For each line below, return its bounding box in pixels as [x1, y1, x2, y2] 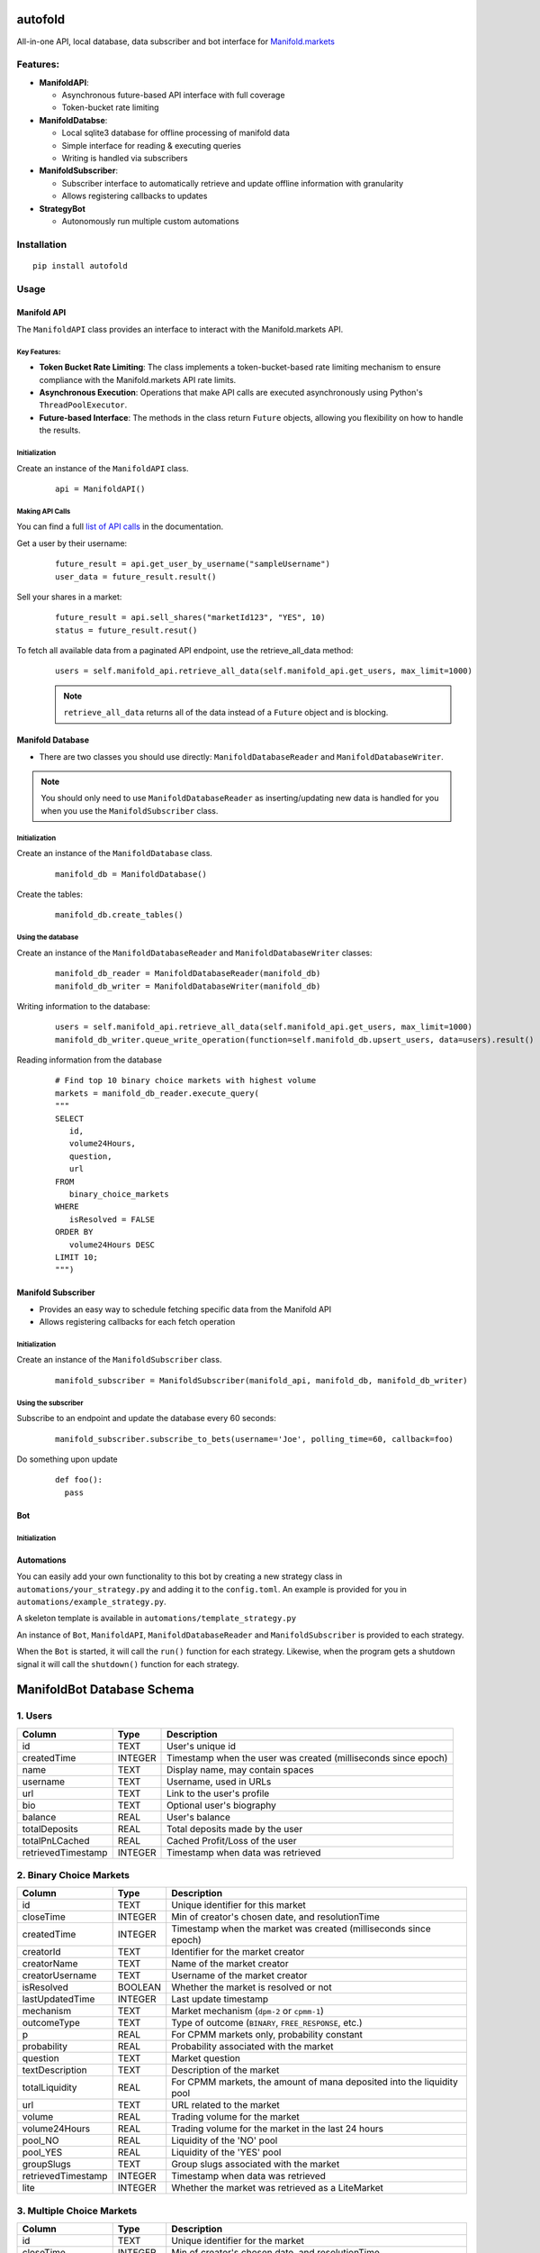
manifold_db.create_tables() [55, 910, 184, 920]
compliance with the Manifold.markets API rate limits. [39, 374, 237, 385]
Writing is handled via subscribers [61, 153, 188, 163]
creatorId [22, 1946, 62, 1958]
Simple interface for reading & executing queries [61, 140, 242, 151]
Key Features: [16, 347, 61, 356]
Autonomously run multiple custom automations [61, 215, 239, 226]
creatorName [22, 1957, 78, 1970]
